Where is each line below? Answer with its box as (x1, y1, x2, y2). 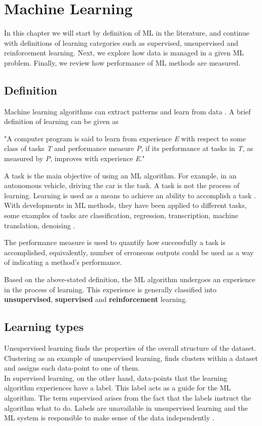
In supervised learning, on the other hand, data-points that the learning (4, 372, 228, 383)
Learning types (4, 319, 84, 334)
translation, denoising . (4, 220, 76, 230)
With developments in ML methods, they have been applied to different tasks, (4, 200, 247, 210)
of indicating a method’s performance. (4, 257, 122, 267)
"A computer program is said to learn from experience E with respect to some (4, 133, 246, 143)
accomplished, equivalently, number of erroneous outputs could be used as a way (4, 247, 254, 257)
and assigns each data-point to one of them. (4, 362, 140, 373)
